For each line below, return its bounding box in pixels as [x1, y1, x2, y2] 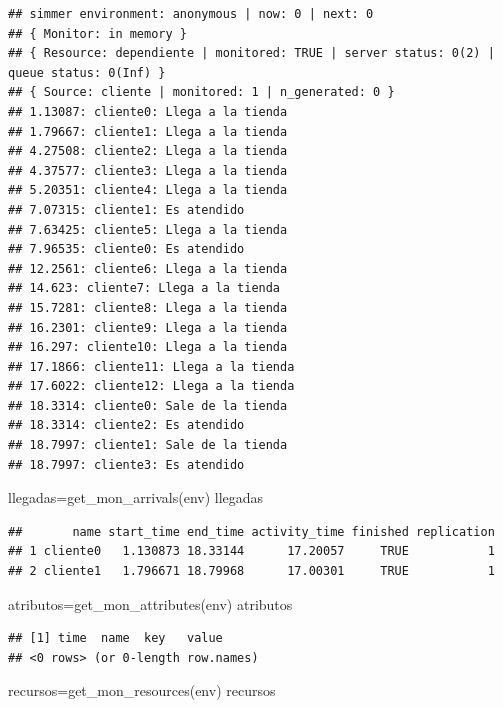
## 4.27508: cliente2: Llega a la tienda [8, 144, 288, 159]
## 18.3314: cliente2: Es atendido [8, 418, 245, 433]
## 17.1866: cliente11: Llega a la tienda [8, 359, 295, 374]
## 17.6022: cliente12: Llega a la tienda [8, 379, 295, 394]
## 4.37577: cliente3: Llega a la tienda [8, 163, 288, 178]
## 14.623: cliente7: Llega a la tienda [8, 281, 281, 296]
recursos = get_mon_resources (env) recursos [8, 680, 276, 701]
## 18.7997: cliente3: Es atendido [8, 457, 245, 472]
